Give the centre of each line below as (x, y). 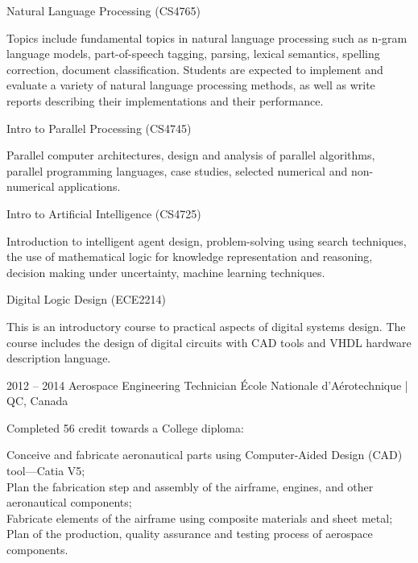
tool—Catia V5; (46, 471)
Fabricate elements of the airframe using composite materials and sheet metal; (200, 517)
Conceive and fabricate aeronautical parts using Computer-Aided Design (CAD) (205, 455)
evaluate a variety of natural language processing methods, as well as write (191, 85)
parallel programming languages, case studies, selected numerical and (177, 170)
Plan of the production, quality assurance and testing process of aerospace (190, 534)
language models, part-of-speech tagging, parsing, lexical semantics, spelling (193, 54)
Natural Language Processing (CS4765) (103, 10)
